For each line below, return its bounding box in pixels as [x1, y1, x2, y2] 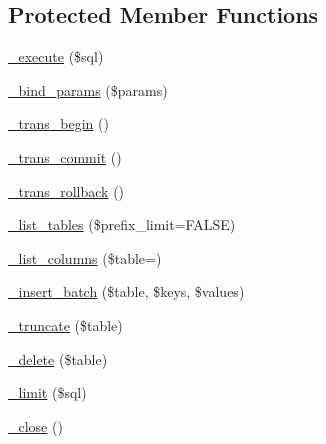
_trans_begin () [8, 113, 109, 134]
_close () [8, 415, 63, 436]
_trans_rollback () [8, 180, 125, 201]
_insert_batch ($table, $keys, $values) [8, 281, 245, 302]
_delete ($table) [8, 348, 108, 369]
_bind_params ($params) [8, 79, 168, 100]
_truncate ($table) [8, 314, 123, 335]
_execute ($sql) [8, 46, 104, 67]
